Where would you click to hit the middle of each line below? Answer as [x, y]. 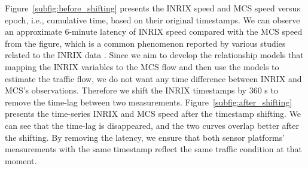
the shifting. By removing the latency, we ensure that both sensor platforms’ [145, 137]
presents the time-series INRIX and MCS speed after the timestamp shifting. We [153, 114]
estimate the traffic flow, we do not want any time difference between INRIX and [153, 78]
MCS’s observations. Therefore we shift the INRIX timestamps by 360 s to [141, 90]
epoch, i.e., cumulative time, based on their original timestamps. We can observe [153, 19]
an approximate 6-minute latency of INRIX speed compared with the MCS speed [154, 31]
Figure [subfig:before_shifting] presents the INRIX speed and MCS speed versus [153, 8]
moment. [21, 160]
